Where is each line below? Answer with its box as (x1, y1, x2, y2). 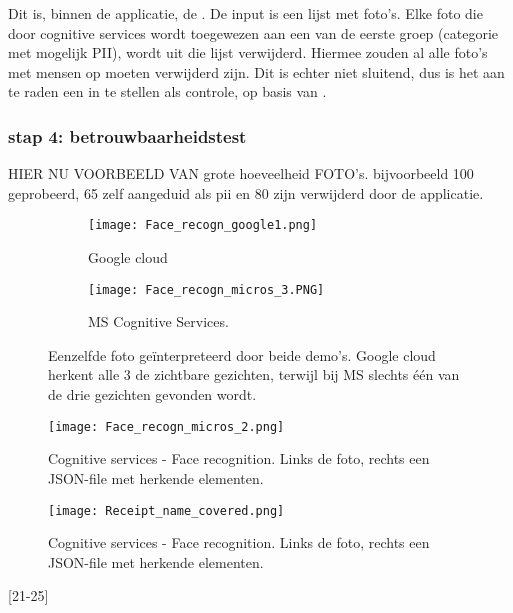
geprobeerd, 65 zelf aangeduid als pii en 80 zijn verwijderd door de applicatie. (8, 182, 484, 203)
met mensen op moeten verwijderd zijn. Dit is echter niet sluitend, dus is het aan (8, 61, 505, 82)
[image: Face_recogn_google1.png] (88, 218, 318, 233)
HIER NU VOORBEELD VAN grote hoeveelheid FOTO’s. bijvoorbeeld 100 (8, 163, 474, 184)
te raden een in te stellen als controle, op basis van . (8, 81, 327, 102)
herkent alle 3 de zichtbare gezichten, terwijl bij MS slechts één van (48, 364, 460, 385)
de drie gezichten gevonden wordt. (48, 384, 257, 405)
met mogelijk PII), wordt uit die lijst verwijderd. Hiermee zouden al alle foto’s (8, 42, 488, 63)
